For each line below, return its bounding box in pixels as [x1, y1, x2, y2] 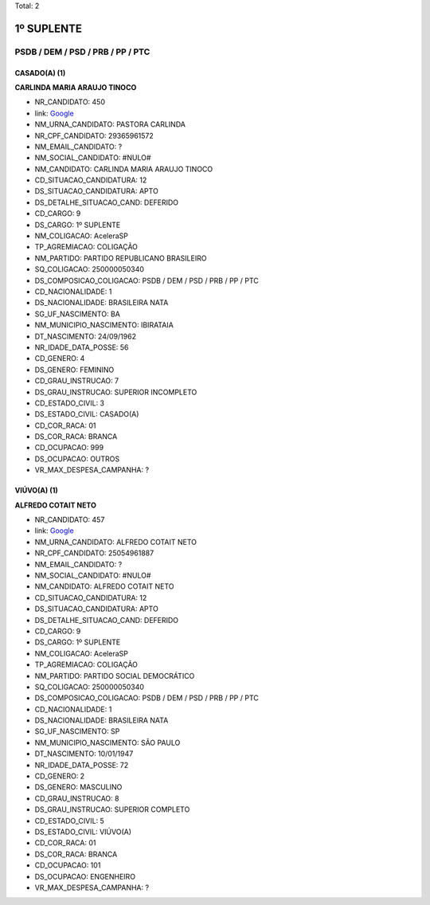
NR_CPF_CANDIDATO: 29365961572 [34, 131, 154, 140]
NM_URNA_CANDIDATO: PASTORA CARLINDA [34, 119, 186, 129]
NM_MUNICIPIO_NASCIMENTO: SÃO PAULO [34, 738, 181, 747]
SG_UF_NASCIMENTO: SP [34, 727, 120, 736]
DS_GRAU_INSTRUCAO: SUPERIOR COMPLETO [34, 805, 190, 814]
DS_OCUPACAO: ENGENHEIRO [34, 872, 135, 881]
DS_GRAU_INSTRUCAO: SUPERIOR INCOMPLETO [34, 387, 197, 397]
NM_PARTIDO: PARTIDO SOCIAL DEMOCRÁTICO [34, 671, 195, 680]
